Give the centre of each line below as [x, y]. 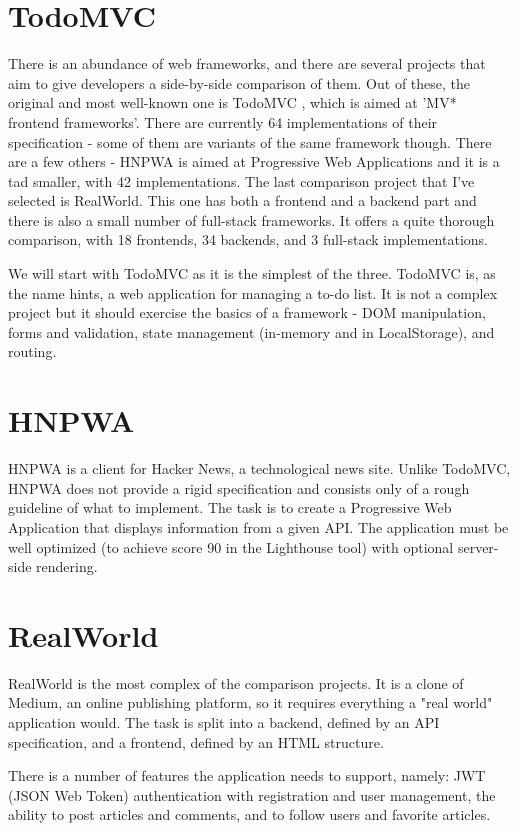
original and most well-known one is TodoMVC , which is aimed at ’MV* [232, 102]
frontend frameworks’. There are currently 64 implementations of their [223, 121]
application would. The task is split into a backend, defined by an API [224, 722]
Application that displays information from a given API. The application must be [258, 526]
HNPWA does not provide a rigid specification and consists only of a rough [239, 487]
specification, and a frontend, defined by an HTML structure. [196, 741]
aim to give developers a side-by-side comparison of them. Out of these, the [239, 82]
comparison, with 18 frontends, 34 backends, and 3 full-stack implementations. [248, 239]
